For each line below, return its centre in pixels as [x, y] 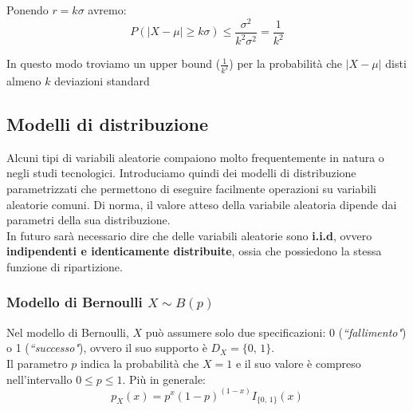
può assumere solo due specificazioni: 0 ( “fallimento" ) [276, 332]
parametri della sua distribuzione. [88, 220]
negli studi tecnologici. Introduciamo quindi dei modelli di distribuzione [181, 173]
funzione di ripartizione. [65, 266]
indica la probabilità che [140, 363]
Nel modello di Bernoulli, [68, 332]
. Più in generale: [164, 379]
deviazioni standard [102, 80]
